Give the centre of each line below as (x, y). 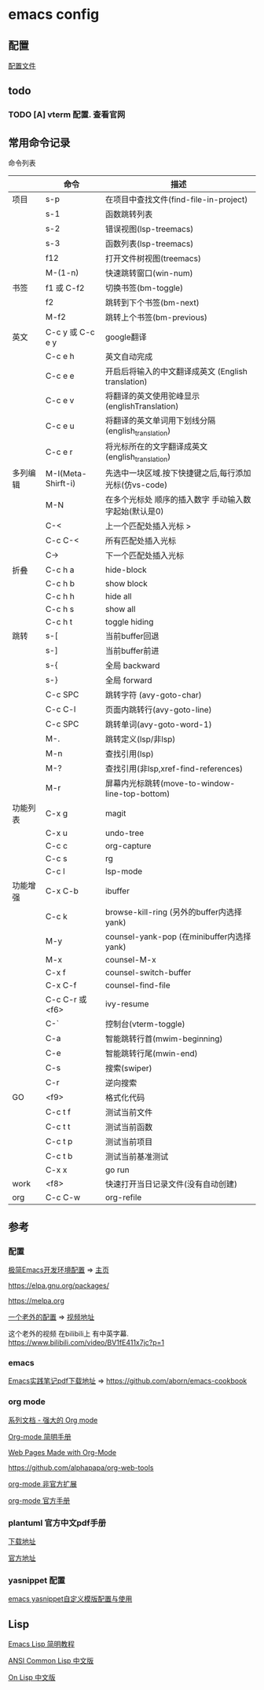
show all (120, 609)
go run (117, 1170)
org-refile (123, 1197)
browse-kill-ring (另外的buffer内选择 (173, 911)
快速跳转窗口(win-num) (149, 273)
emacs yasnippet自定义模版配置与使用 (70, 1599)
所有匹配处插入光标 (141, 541)
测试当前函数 (129, 1127)
